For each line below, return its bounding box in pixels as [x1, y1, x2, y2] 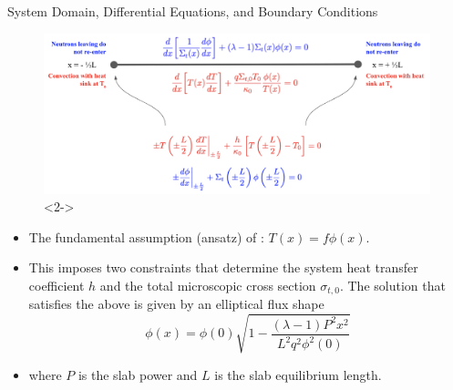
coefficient [28, 275, 85, 294]
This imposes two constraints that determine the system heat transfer [28, 258, 418, 277]
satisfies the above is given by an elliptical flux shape [28, 294, 324, 313]
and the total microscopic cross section [99, 275, 316, 294]
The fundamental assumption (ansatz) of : [28, 227, 264, 246]
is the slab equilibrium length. [214, 364, 382, 384]
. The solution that [339, 275, 446, 294]
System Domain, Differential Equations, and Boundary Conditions [7, 2, 378, 20]
